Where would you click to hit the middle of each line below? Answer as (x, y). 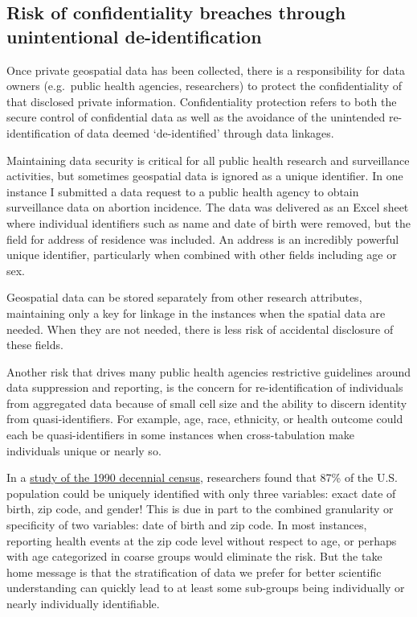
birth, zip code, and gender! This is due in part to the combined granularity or (200, 509)
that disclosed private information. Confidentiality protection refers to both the (202, 101)
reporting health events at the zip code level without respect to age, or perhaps (202, 540)
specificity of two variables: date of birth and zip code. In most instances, (187, 525)
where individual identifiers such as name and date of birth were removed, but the (208, 222)
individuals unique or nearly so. (84, 450)
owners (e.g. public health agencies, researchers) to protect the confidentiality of (204, 86)
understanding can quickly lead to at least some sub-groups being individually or (206, 588)
